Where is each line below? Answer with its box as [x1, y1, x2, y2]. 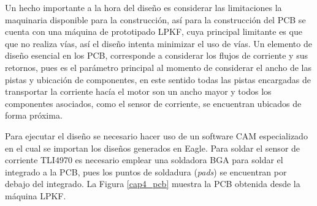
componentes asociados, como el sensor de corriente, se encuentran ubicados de [5, 97, 302, 109]
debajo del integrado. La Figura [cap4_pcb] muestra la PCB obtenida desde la [5, 177, 300, 190]
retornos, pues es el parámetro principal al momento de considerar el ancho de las [5, 61, 311, 73]
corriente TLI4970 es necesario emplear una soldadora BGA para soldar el [5, 153, 283, 166]
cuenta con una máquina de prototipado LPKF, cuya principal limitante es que [5, 25, 302, 38]
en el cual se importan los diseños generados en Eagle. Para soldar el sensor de [5, 141, 300, 154]
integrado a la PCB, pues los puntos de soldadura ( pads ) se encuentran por [5, 165, 287, 178]
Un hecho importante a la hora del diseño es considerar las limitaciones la [5, 1, 282, 13]
